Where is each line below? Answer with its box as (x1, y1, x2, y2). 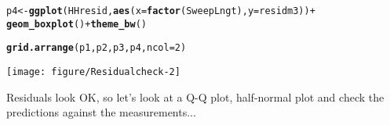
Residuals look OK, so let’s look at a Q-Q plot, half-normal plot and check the (6, 88, 385, 105)
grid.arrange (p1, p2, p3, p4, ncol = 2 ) (6, 42, 187, 54)
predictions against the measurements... (6, 104, 196, 120)
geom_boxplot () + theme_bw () (6, 18, 148, 30)
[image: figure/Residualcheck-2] (6, 66, 180, 77)
